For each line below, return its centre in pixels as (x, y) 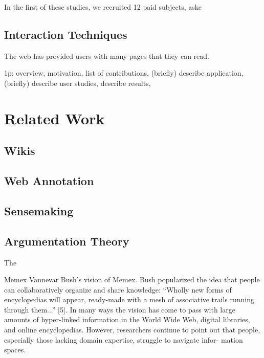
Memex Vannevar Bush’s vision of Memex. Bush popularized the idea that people (132, 279)
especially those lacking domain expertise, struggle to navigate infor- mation (124, 339)
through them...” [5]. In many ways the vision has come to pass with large (120, 309)
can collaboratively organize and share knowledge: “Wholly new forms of (118, 289)
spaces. (15, 350)
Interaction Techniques (66, 34)
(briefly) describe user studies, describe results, (78, 83)
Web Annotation (49, 181)
